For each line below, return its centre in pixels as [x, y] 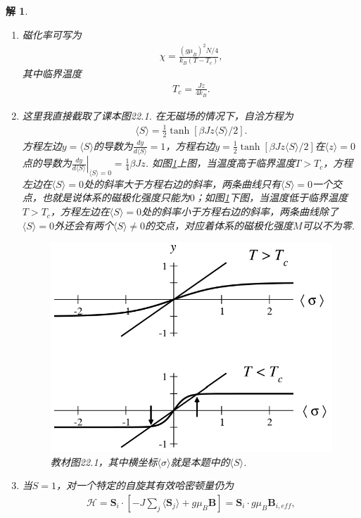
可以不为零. [329, 225]
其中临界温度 [52, 74]
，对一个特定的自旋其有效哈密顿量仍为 [145, 485]
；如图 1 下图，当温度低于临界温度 [271, 197]
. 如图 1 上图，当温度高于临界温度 [220, 163]
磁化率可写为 [52, 34]
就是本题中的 [200, 461]
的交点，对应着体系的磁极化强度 [219, 225]
